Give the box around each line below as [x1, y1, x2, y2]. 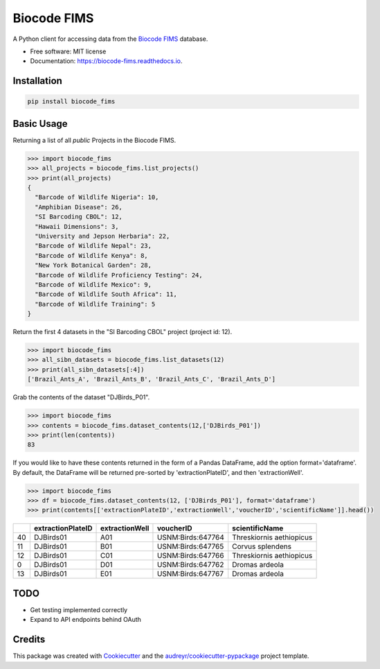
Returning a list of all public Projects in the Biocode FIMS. [12, 136, 177, 144]
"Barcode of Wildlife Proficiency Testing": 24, [35, 271, 203, 279]
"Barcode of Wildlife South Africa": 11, [35, 290, 178, 298]
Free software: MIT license [30, 47, 107, 55]
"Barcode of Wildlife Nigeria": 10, [35, 193, 159, 201]
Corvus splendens [232, 541, 292, 551]
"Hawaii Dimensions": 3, [35, 223, 119, 230]
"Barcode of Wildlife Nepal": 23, [35, 242, 152, 250]
